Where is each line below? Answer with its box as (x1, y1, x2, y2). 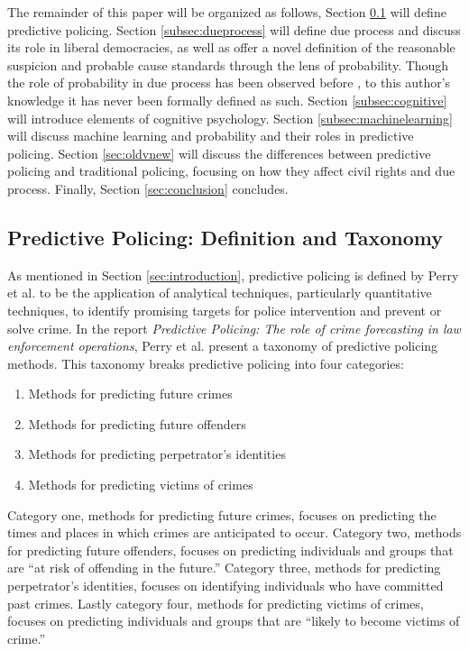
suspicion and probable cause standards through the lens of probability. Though (7, 55, 449, 74)
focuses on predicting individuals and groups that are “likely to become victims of (7, 611, 460, 630)
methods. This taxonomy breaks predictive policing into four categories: (7, 353, 404, 372)
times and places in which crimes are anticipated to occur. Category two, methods (7, 523, 462, 542)
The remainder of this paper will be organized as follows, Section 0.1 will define (7, 3, 446, 21)
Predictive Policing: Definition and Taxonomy (7, 223, 444, 251)
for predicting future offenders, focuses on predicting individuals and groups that (7, 540, 454, 559)
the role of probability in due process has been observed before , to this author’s (7, 73, 451, 92)
